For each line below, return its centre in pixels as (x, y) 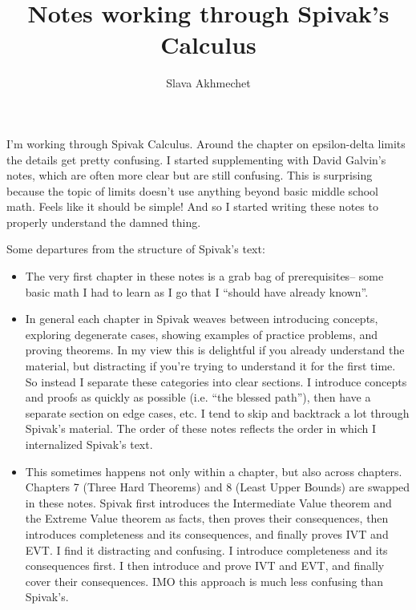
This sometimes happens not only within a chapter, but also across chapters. (214, 471)
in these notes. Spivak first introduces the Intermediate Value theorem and (208, 502)
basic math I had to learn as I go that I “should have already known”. (197, 291)
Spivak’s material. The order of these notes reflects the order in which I (201, 428)
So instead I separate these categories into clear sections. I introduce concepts (216, 381)
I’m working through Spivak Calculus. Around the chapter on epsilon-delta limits (206, 143)
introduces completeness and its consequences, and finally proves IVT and (207, 533)
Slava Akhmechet (208, 83)
